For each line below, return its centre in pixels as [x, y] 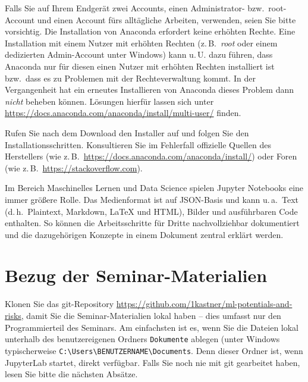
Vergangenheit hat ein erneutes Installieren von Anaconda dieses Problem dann [150, 90]
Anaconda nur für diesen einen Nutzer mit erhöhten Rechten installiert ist [140, 66]
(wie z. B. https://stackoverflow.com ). [74, 167]
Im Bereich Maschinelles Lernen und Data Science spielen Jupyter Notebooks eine [154, 188]
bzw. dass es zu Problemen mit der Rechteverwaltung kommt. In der [130, 78]
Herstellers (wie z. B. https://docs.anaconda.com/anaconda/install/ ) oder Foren [151, 156]
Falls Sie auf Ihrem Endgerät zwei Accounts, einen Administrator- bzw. [135, 8]
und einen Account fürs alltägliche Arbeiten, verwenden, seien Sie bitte [166, 19]
